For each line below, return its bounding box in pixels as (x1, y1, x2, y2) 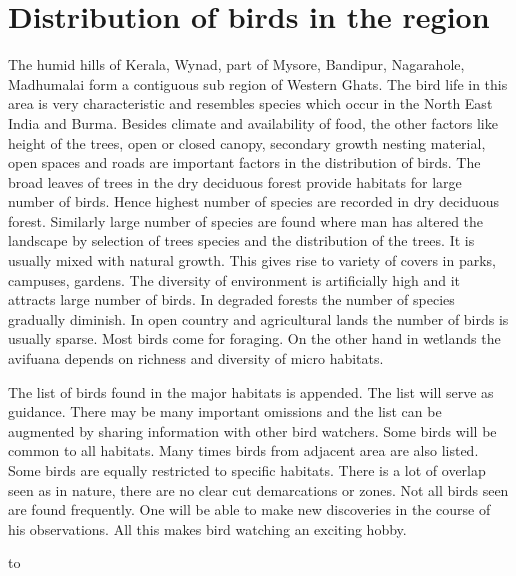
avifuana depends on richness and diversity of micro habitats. (8, 348, 384, 369)
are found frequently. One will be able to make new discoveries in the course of (8, 499, 491, 520)
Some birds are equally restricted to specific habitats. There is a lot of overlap (8, 460, 486, 480)
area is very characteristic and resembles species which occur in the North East (8, 93, 493, 114)
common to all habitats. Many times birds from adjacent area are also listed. (8, 440, 479, 461)
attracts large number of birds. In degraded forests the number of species (8, 289, 455, 310)
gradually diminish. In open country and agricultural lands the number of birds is (8, 308, 509, 329)
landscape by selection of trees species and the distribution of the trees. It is (8, 230, 475, 251)
